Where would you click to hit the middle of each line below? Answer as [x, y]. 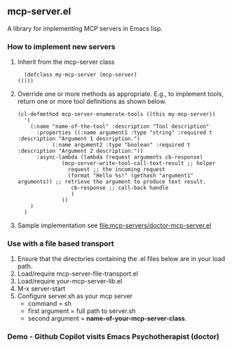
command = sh [50, 304]
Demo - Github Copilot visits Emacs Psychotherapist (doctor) [113, 337]
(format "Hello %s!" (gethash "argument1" [131, 176]
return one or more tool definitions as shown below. [92, 102]
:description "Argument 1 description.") [79, 139]
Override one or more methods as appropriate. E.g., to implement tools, [121, 94]
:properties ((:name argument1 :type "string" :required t [124, 133]
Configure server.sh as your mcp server [75, 296]
